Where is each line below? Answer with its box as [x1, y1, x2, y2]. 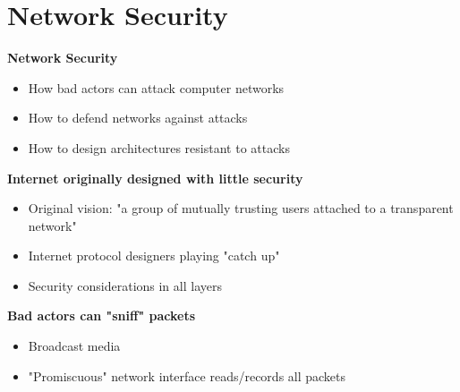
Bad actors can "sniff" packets [7, 306, 196, 325]
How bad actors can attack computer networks [28, 78, 285, 97]
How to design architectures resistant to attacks [28, 138, 290, 157]
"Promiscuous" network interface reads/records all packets [28, 366, 346, 385]
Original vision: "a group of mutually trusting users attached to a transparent [28, 199, 454, 217]
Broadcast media [28, 337, 121, 355]
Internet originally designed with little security [7, 168, 303, 187]
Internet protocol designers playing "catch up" [28, 246, 280, 265]
